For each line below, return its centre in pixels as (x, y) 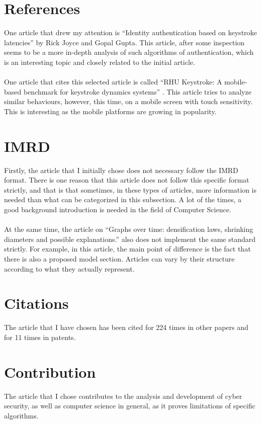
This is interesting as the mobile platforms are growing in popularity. (110, 111)
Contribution (50, 371)
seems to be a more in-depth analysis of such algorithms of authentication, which (129, 52)
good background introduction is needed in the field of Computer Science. (118, 209)
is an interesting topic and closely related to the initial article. (100, 62)
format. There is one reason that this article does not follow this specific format (127, 180)
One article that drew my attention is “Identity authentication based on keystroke (130, 32)
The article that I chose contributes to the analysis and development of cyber (123, 396)
